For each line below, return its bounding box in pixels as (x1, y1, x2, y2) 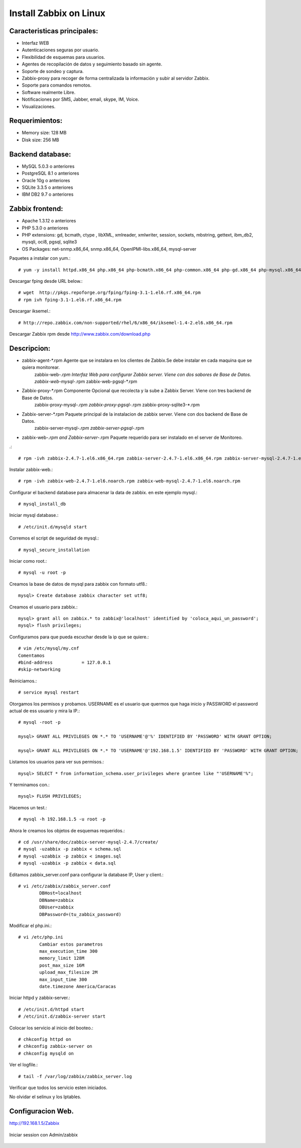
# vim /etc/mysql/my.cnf (18, 646, 79, 651)
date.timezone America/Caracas (39, 984, 116, 989)
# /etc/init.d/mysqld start (18, 524, 87, 529)
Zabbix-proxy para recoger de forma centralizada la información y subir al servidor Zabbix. (22, 75, 210, 82)
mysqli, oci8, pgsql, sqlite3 (22, 239, 77, 245)
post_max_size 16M (39, 962, 85, 968)
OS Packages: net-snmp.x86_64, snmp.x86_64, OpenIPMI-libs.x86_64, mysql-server (22, 246, 197, 252)
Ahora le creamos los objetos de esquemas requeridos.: (9, 827, 125, 833)
